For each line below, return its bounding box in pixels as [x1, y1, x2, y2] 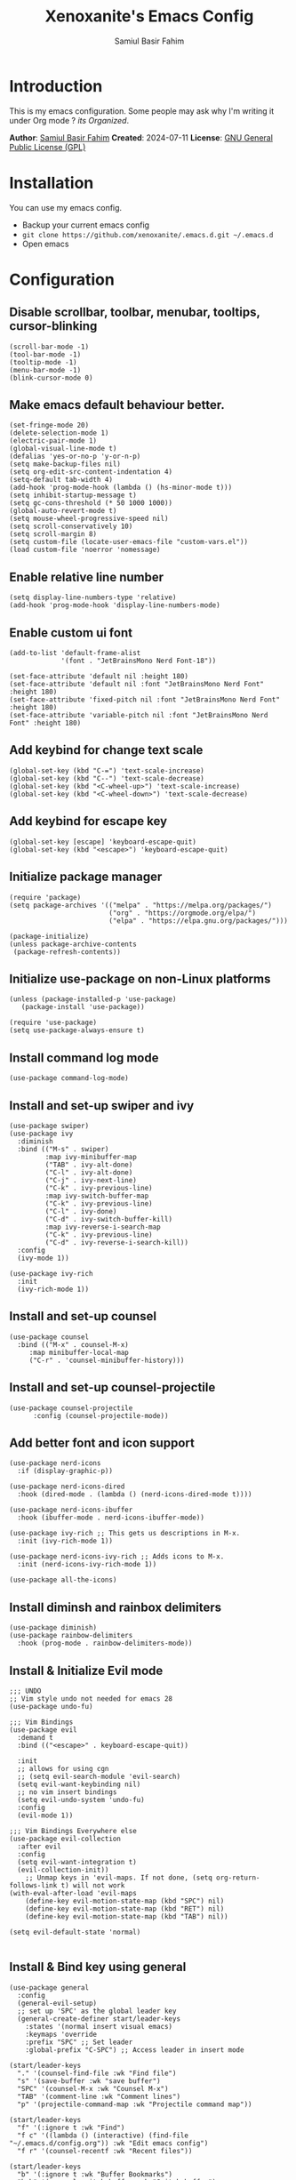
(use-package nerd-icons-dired [9, 1482, 125, 1491]
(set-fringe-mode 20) [9, 421, 90, 430]
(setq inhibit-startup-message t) [9, 491, 138, 500]
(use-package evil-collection [9, 1834, 122, 1843]
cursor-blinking [9, 318, 98, 334]
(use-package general [9, 1983, 90, 1992]
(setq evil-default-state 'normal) [9, 1928, 141, 1936]
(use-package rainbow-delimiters [9, 1631, 133, 1640]
